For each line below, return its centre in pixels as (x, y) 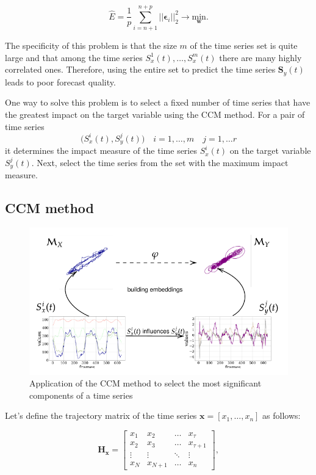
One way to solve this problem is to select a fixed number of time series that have (158, 102)
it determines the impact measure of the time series (101, 150)
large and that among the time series (74, 57)
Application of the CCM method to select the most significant (145, 383)
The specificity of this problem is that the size (91, 45)
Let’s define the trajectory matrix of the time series (101, 415)
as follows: (282, 415)
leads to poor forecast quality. (60, 82)
